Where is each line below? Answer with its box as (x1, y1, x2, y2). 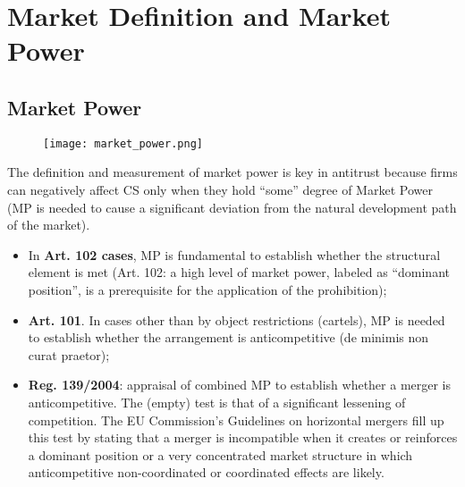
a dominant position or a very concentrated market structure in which (28, 445, 413, 464)
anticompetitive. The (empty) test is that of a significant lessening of (28, 392, 406, 411)
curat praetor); (28, 345, 110, 364)
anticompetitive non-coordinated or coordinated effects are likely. (28, 463, 385, 482)
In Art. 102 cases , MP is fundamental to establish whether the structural (28, 245, 441, 264)
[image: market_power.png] (43, 137, 203, 150)
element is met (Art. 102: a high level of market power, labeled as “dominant (28, 263, 450, 281)
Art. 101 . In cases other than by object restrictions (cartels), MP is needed (28, 310, 445, 329)
